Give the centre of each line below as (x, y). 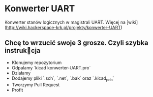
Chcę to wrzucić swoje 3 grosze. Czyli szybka (76, 43)
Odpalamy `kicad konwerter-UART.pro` (51, 67)
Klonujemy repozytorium (37, 63)
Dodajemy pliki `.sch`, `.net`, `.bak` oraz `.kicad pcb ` (63, 79)
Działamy (21, 73)
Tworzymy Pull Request (36, 85)
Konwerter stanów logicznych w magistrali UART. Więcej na (65, 22)
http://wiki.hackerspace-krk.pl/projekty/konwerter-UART (63, 27)
